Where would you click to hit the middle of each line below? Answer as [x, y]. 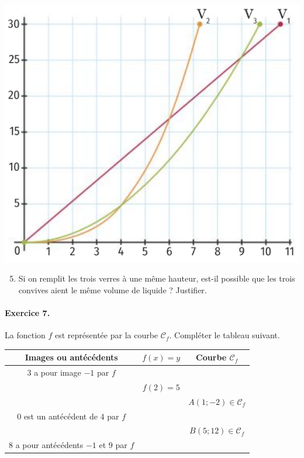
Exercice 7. [27, 312]
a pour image [58, 372]
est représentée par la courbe [107, 335]
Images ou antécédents [71, 357]
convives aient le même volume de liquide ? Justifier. [113, 289]
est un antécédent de [61, 416]
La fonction [25, 335]
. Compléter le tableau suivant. [224, 335]
